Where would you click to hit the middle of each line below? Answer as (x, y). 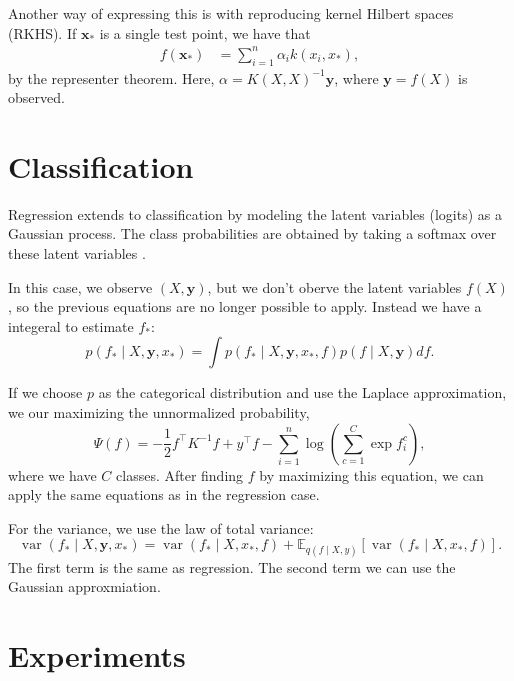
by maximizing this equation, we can (371, 474)
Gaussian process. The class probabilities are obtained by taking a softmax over (252, 233)
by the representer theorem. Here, (111, 77)
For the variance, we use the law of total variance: (161, 527)
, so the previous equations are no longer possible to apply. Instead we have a (245, 306)
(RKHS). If (42, 32)
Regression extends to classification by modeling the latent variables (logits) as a (255, 213)
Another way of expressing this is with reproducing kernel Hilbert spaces (231, 13)
